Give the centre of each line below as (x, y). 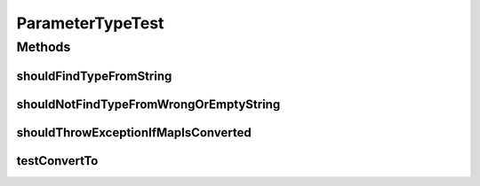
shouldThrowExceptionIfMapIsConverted (134, 132)
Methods (44, 47)
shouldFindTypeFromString (94, 76)
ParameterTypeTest (90, 23)
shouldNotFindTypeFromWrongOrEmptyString (148, 104)
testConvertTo (57, 161)
